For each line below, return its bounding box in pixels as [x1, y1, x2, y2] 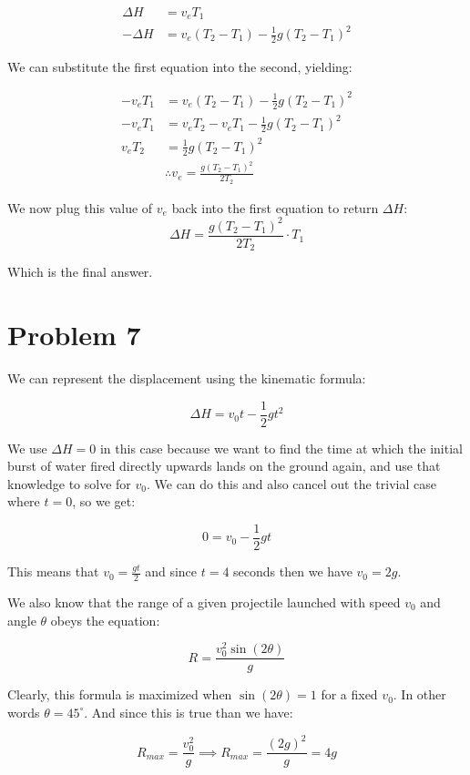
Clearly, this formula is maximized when [7, 685, 232, 704]
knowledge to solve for [7, 474, 131, 493]
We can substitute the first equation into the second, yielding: [7, 56, 352, 76]
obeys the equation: [50, 610, 160, 629]
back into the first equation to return [171, 198, 379, 217]
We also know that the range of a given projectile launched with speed [7, 592, 401, 611]
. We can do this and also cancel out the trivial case [146, 474, 436, 493]
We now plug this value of [7, 198, 153, 217]
